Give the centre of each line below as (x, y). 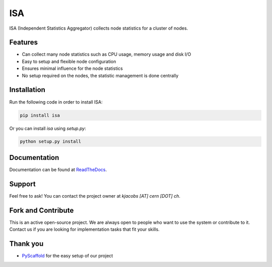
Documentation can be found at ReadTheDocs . (58, 169)
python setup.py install (51, 142)
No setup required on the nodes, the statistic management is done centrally (100, 75)
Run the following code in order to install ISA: (56, 102)
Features (23, 42)
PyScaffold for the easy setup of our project (67, 256)
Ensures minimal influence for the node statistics (72, 68)
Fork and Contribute (42, 210)
